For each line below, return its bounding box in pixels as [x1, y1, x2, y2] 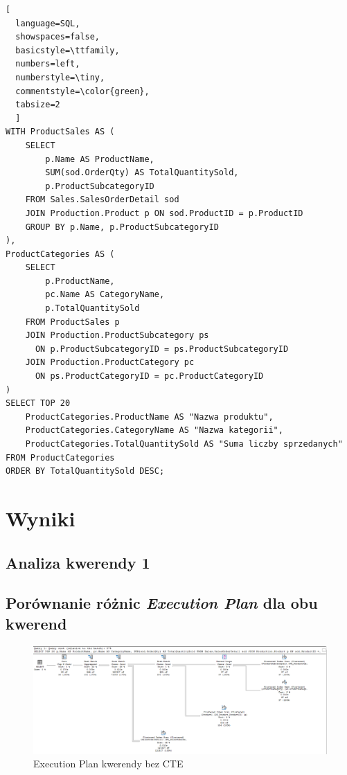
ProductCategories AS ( [6, 249, 115, 259]
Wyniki [6, 504, 75, 532]
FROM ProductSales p [25, 317, 120, 327]
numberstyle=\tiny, [15, 72, 105, 82]
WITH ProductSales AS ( [6, 127, 115, 137]
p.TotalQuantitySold [45, 303, 140, 314]
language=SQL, [15, 18, 80, 28]
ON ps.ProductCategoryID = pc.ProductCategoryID [35, 371, 264, 382]
